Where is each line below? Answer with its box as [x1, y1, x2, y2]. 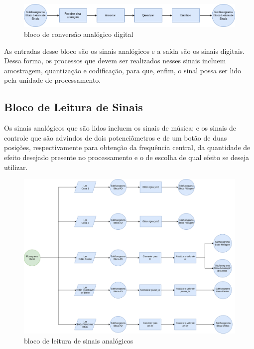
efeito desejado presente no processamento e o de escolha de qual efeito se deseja [4, 152, 250, 163]
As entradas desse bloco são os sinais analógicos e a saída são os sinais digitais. [4, 45, 245, 56]
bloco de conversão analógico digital [24, 29, 133, 39]
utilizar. [4, 162, 28, 172]
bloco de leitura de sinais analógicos [24, 335, 133, 346]
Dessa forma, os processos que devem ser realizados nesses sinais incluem [4, 55, 226, 66]
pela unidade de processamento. [4, 75, 101, 85]
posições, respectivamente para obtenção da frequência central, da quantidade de [4, 142, 251, 153]
